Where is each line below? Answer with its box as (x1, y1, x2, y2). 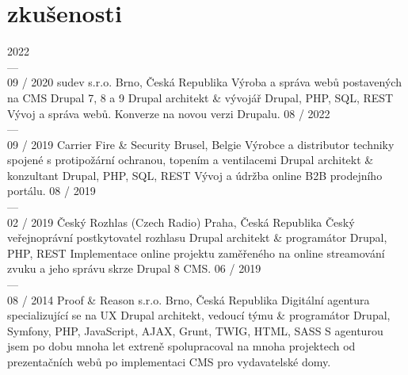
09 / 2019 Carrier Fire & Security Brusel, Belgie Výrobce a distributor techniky (7, 136, 395, 152)
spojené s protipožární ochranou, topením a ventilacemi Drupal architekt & (7, 151, 374, 168)
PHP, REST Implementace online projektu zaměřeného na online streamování (7, 244, 385, 261)
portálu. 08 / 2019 (7, 182, 96, 199)
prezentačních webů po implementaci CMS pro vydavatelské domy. (7, 354, 331, 369)
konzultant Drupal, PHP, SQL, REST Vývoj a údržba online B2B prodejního (7, 166, 383, 183)
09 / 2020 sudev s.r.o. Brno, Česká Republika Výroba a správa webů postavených (7, 74, 402, 90)
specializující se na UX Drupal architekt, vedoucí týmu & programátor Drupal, (7, 307, 391, 323)
